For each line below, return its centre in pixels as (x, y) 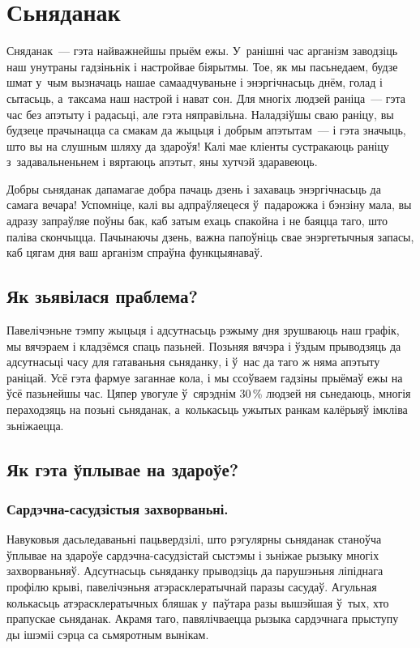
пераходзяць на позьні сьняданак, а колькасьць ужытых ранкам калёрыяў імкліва (207, 409)
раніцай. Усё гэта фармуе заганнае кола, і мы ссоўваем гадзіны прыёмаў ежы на (205, 377)
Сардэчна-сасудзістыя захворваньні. (118, 508)
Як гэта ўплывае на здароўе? (123, 469)
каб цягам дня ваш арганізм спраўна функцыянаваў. (135, 252)
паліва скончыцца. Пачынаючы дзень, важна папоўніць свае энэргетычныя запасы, (210, 236)
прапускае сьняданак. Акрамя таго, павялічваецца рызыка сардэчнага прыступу (203, 618)
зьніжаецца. (35, 425)
